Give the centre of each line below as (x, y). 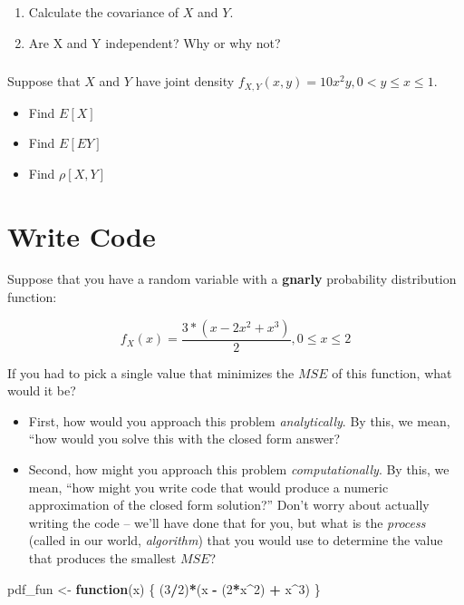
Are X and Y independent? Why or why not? (155, 42)
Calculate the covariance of (104, 12)
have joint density (185, 81)
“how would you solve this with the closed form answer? (184, 439)
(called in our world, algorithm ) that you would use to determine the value (236, 540)
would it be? (42, 390)
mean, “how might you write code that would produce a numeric (208, 487)
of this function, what (392, 372)
